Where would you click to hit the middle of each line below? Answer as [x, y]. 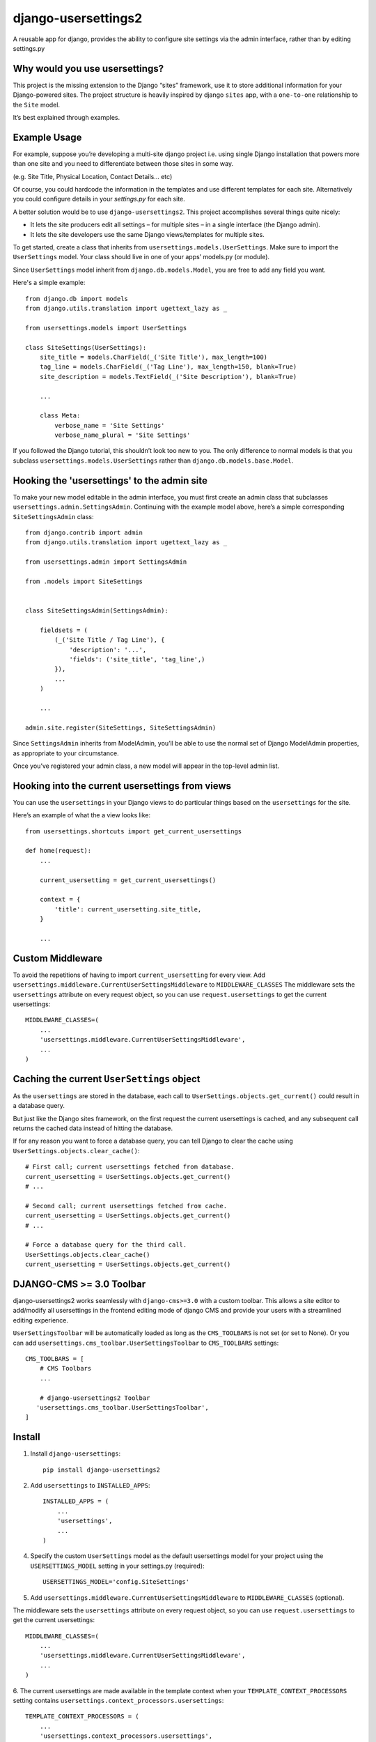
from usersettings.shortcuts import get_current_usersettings [134, 831]
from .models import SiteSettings [84, 581]
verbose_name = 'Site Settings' [110, 425]
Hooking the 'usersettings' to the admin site [110, 480]
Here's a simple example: [49, 283]
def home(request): [58, 851]
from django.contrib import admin [84, 532]
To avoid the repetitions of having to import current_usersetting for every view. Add [139, 975]
